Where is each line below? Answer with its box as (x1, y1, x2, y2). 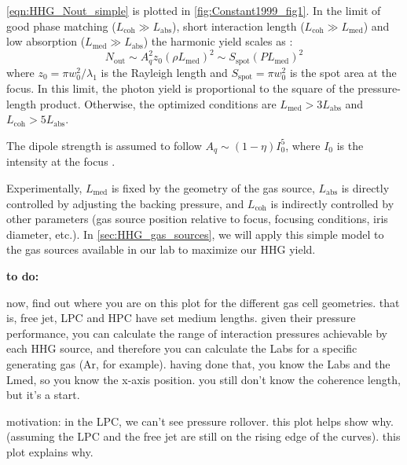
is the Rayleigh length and (101, 64, 228, 80)
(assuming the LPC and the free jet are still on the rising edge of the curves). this (6, 428, 401, 445)
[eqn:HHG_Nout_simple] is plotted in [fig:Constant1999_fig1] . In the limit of (6, 2, 381, 18)
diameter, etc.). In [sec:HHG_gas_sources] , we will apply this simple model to (6, 225, 384, 242)
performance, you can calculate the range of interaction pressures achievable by (6, 324, 387, 341)
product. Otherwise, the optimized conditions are (39, 95, 277, 112)
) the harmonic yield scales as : (143, 33, 293, 49)
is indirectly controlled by (270, 195, 394, 211)
